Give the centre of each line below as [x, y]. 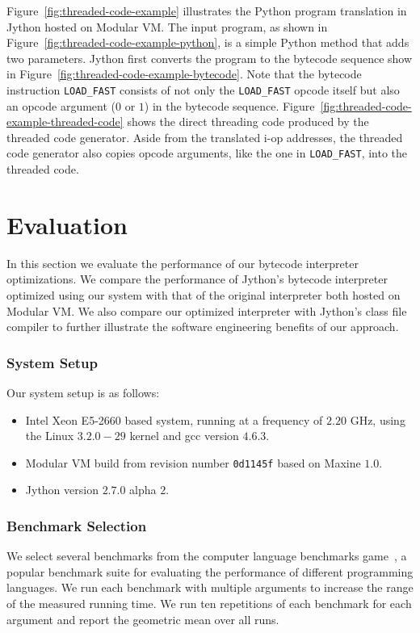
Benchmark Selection [77, 525]
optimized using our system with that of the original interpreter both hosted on [204, 294]
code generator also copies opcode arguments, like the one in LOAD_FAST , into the [207, 153]
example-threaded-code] [65, 122]
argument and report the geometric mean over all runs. [143, 619]
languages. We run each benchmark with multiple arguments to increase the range [210, 587]
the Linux [50, 436]
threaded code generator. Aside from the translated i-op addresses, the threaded [205, 137]
